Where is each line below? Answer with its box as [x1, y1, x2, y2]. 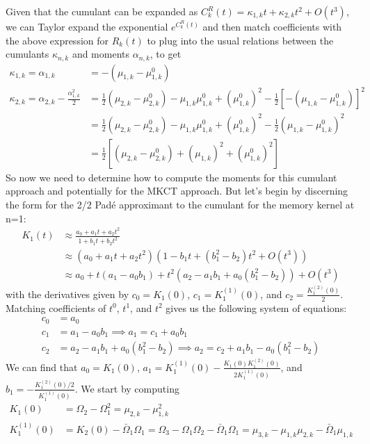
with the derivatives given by [6, 286, 129, 301]
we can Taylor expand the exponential [6, 19, 168, 33]
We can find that [6, 359, 78, 374]
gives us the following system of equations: [166, 300, 347, 315]
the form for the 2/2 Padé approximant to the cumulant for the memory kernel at [6, 197, 355, 211]
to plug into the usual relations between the [147, 33, 334, 47]
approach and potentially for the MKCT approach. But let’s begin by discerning [6, 183, 348, 198]
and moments [72, 47, 130, 61]
